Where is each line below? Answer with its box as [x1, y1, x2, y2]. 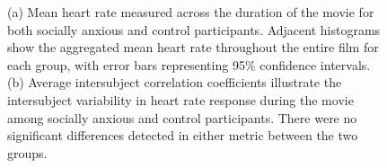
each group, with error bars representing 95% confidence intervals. [7, 55, 371, 74]
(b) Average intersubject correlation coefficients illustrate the [7, 73, 342, 92]
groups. [7, 143, 48, 162]
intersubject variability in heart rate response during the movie [7, 90, 354, 109]
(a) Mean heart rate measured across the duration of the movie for [7, 3, 374, 21]
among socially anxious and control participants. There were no [7, 108, 357, 127]
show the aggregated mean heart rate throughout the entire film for [7, 38, 379, 57]
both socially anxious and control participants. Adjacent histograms [7, 20, 381, 39]
